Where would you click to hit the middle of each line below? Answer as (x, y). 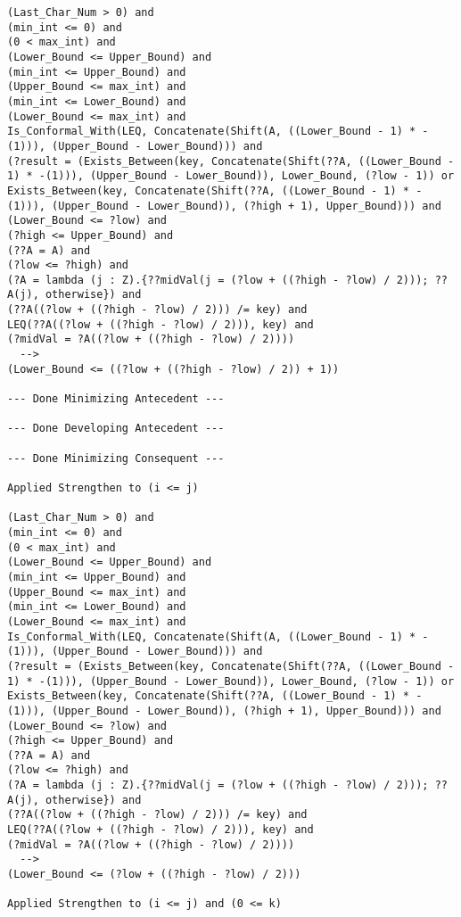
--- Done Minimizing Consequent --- (116, 458)
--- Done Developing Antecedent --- (116, 429)
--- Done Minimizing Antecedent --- (116, 399)
